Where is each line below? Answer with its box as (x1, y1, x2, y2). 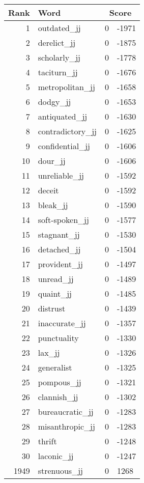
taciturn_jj (38, 66, 78, 78)
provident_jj (38, 258, 83, 270)
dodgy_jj (38, 96, 71, 107)
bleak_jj (38, 199, 68, 211)
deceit (38, 184, 59, 196)
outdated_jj (38, 22, 81, 34)
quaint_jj (38, 288, 72, 299)
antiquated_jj (38, 110, 88, 122)
